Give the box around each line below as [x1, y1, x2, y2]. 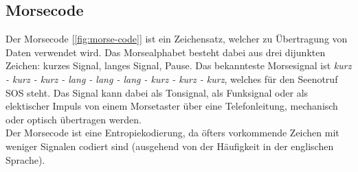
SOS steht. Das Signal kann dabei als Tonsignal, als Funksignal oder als [5, 85, 309, 99]
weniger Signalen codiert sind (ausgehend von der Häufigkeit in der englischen [5, 138, 334, 153]
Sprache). [5, 152, 45, 167]
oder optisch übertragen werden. [5, 112, 142, 126]
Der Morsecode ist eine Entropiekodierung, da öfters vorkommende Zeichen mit [5, 125, 339, 140]
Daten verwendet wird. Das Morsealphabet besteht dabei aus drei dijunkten [5, 45, 326, 59]
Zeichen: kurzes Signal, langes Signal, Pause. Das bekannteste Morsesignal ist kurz [5, 58, 352, 73]
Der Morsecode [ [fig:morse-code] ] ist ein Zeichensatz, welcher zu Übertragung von [5, 32, 348, 46]
